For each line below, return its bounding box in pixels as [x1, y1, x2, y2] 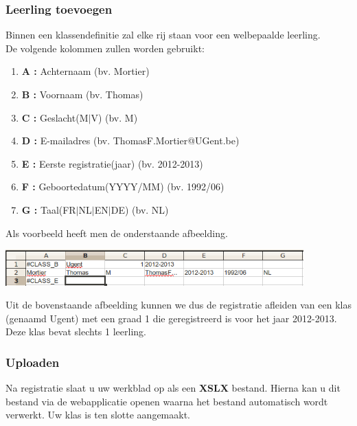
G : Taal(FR [21, 202, 76, 216]
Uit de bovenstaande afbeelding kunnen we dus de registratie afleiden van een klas [5, 298, 352, 312]
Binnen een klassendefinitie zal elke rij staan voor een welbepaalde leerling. [5, 27, 321, 42]
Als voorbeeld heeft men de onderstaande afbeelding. [5, 225, 228, 240]
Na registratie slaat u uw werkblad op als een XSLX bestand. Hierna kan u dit [5, 381, 341, 395]
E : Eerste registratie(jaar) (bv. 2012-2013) [21, 156, 203, 170]
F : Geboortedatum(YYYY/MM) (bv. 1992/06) [21, 179, 224, 194]
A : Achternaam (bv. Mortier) [21, 64, 150, 78]
